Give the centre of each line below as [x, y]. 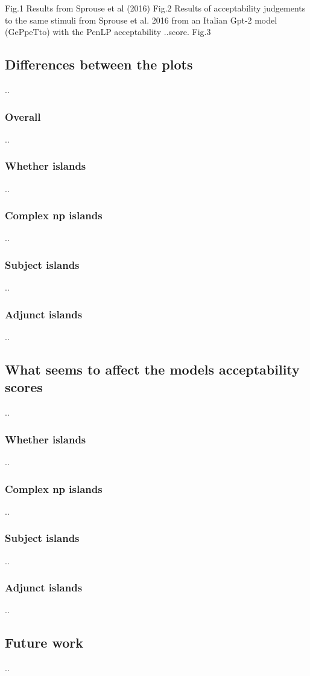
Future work [44, 642]
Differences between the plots [99, 64]
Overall [23, 116]
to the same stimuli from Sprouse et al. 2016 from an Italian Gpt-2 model [141, 20]
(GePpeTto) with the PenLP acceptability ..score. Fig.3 [108, 32]
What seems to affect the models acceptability [152, 369]
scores [24, 387]
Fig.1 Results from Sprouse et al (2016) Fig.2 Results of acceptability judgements [155, 8]
